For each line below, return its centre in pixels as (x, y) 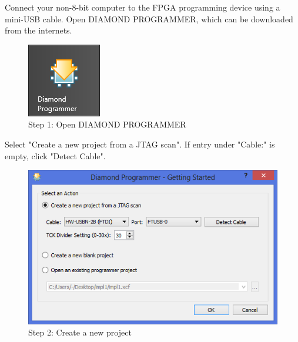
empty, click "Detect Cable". (55, 155)
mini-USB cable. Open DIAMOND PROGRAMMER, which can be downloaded (149, 19)
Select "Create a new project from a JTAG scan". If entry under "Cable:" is (140, 144)
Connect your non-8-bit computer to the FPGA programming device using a (143, 7)
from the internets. (38, 30)
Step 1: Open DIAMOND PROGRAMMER (107, 124)
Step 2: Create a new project (80, 332)
